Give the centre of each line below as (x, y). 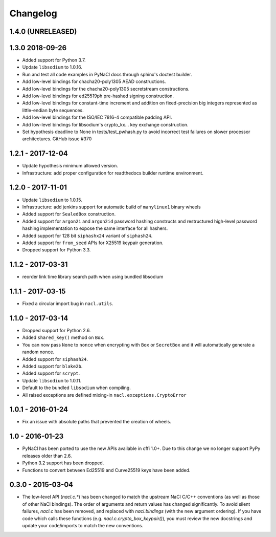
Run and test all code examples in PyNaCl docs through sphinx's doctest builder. (107, 74)
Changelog (33, 13)
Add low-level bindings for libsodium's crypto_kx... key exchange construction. (105, 124)
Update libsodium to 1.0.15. (52, 200)
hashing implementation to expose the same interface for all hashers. (95, 228)
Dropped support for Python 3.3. (56, 250)
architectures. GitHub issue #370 (57, 139)
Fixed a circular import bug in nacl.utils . (68, 304)
